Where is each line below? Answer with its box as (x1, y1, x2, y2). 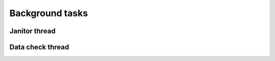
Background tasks (9, 8, 88, 19)
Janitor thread (9, 27, 56, 35)
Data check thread (9, 43, 69, 51)
